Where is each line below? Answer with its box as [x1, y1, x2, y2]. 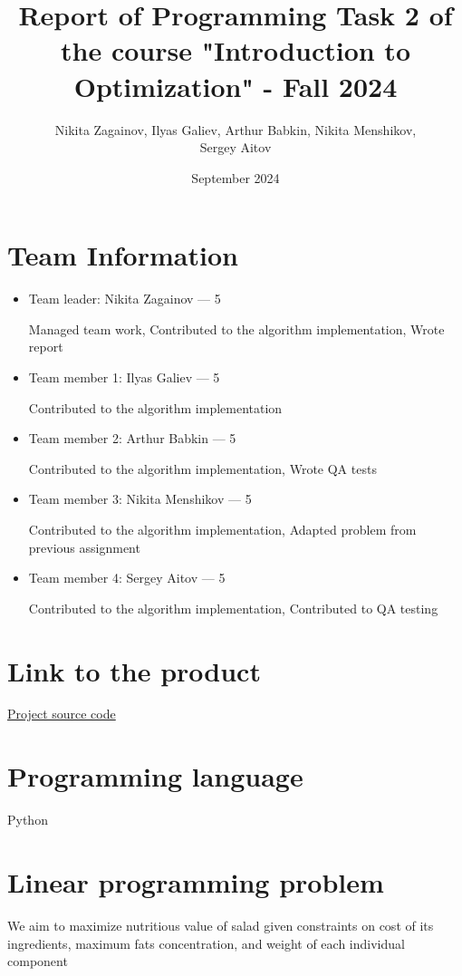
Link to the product [7, 652, 261, 689]
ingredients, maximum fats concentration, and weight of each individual [7, 933, 405, 952]
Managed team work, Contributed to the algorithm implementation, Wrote [28, 319, 445, 338]
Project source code [7, 704, 116, 723]
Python [7, 810, 48, 829]
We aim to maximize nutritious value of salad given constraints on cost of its [7, 915, 434, 934]
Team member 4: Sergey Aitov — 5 [28, 568, 226, 587]
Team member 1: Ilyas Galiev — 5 [28, 368, 220, 386]
